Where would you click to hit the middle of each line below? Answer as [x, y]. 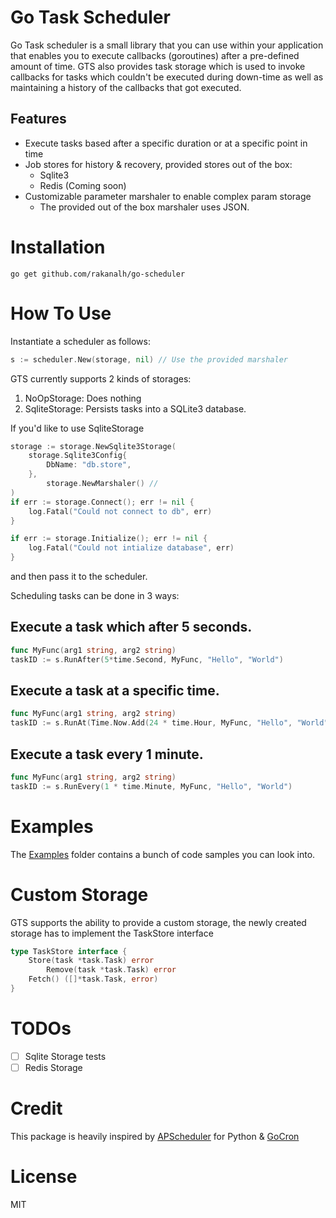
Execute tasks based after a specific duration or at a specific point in [166, 143]
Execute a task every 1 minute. [107, 754]
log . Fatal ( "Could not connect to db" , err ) [120, 511]
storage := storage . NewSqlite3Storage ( [93, 446]
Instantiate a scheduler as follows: [80, 341]
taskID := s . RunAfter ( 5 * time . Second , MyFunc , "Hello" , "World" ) [147, 659]
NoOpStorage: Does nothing [83, 398]
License [44, 1177]
